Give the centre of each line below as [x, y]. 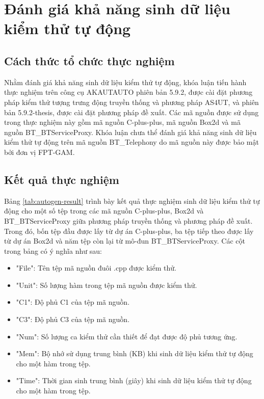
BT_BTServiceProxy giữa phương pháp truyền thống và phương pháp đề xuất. [128, 220]
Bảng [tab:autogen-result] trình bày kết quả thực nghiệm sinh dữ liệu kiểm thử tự [132, 201]
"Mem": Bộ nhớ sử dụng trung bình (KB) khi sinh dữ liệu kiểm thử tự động [135, 353]
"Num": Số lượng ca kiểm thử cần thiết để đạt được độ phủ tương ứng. [127, 336]
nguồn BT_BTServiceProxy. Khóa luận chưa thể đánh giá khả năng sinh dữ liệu [130, 132]
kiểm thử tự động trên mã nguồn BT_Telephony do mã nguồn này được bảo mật [131, 142]
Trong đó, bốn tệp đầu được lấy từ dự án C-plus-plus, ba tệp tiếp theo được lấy [129, 231]
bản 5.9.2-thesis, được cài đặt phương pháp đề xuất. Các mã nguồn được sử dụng [131, 112]
